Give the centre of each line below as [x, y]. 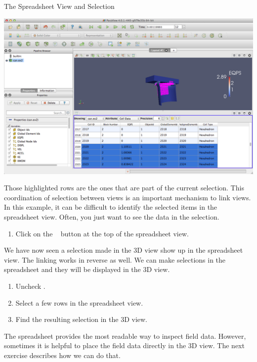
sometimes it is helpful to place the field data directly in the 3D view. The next [124, 345]
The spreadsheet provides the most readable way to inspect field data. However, [125, 336]
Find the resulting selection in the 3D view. [81, 319]
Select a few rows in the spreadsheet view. [79, 302]
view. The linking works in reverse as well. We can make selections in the [115, 259]
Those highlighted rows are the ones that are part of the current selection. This [124, 188]
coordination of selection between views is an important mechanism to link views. [128, 197]
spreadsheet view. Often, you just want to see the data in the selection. [112, 216]
